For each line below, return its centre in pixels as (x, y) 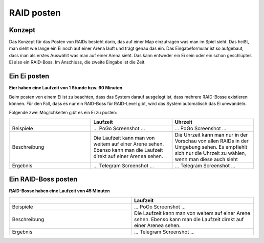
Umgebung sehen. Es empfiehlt (211, 147)
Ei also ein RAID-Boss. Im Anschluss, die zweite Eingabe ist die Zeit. (77, 62)
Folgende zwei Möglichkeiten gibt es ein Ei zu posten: (63, 113)
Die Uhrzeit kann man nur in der (211, 135)
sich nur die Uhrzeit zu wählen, (210, 153)
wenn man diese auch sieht (206, 159)
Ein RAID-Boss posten (43, 179)
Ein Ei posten (29, 76)
